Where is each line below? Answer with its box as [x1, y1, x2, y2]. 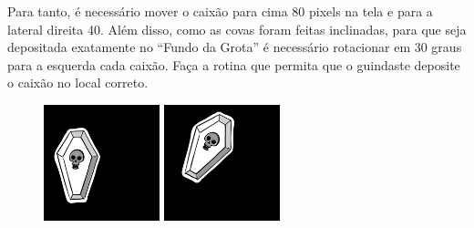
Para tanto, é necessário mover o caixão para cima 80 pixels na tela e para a [7, 2, 433, 20]
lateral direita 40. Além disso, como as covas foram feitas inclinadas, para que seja [7, 19, 467, 38]
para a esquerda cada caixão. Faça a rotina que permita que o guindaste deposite [7, 55, 460, 74]
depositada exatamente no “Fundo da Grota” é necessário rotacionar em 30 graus [7, 37, 462, 57]
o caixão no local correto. [7, 73, 149, 92]
